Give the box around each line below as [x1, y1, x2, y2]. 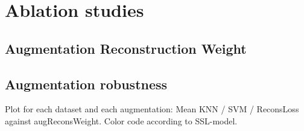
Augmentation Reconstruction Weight [5, 39, 247, 57]
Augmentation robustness [5, 74, 168, 93]
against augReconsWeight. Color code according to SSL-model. [5, 114, 238, 127]
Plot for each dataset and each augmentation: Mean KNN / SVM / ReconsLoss [5, 103, 299, 115]
